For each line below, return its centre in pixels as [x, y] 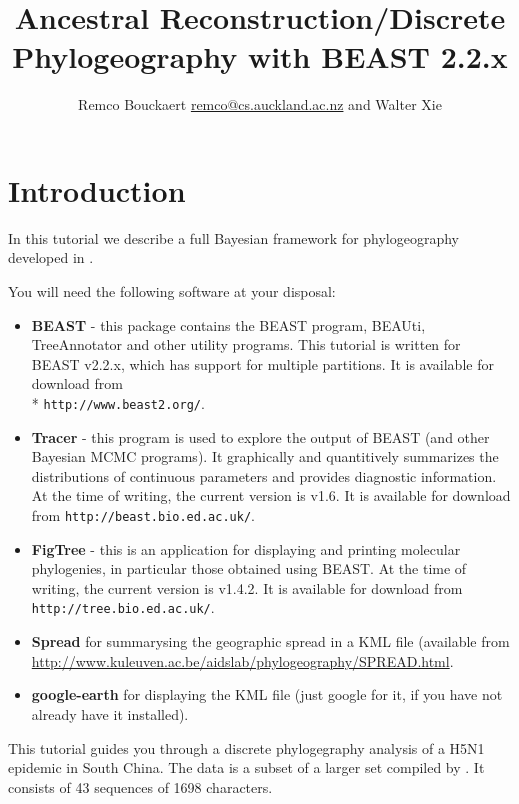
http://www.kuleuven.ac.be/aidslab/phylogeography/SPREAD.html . [242, 660]
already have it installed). [110, 713]
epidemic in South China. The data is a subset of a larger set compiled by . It [246, 767]
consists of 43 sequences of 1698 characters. [140, 786]
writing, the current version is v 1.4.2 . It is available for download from [247, 587]
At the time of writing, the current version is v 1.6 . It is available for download [271, 495]
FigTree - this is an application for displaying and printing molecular [246, 548]
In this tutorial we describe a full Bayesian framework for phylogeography [234, 237]
